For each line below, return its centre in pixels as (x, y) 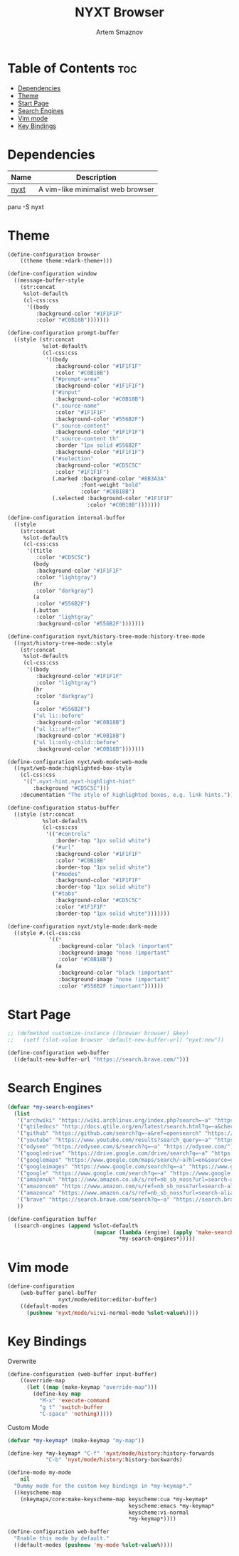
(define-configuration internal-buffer (67, 518)
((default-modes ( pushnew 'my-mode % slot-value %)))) (94, 1545)
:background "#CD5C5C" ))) (71, 788)
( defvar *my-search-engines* (51, 1107)
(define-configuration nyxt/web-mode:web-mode (78, 762)
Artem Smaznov (119, 32)
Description (96, 177)
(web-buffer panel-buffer (59, 1293)
